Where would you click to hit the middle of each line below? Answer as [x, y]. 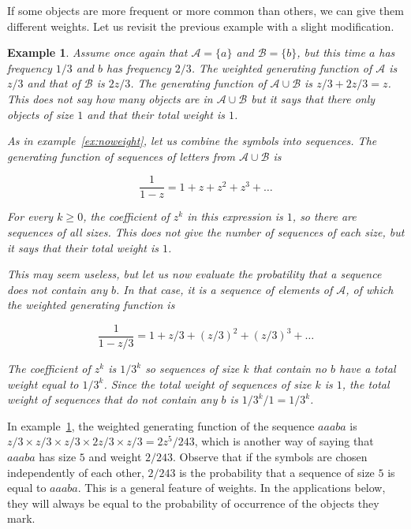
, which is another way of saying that [284, 441]
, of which [370, 289]
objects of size [41, 114]
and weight [115, 456]
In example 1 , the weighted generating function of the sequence [161, 425]
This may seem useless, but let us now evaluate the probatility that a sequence [194, 274]
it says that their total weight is [83, 247]
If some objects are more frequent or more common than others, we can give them [205, 10]
